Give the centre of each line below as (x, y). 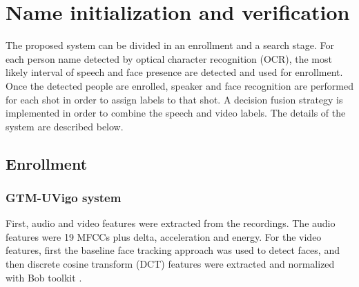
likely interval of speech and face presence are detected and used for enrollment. (174, 72)
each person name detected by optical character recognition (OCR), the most (169, 58)
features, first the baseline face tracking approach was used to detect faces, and (173, 250)
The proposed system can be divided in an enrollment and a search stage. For (170, 45)
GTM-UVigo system (64, 197)
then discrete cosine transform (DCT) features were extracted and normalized (170, 264)
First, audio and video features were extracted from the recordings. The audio (171, 223)
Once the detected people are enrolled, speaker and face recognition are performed (179, 85)
